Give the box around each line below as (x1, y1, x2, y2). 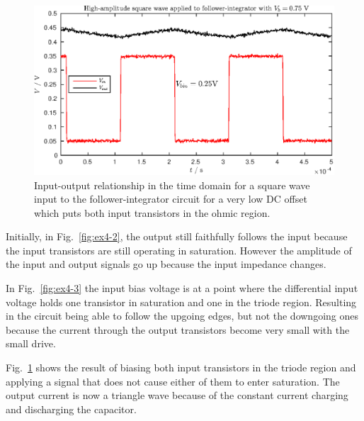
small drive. (6, 336, 56, 351)
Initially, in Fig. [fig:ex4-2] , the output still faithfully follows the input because (6, 229, 348, 244)
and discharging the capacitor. (6, 401, 137, 416)
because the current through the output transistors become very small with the (6, 322, 350, 337)
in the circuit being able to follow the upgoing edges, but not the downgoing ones (6, 308, 358, 323)
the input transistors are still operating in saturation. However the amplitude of (6, 242, 352, 257)
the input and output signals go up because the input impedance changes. (6, 257, 326, 271)
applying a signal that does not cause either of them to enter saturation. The (6, 374, 340, 388)
